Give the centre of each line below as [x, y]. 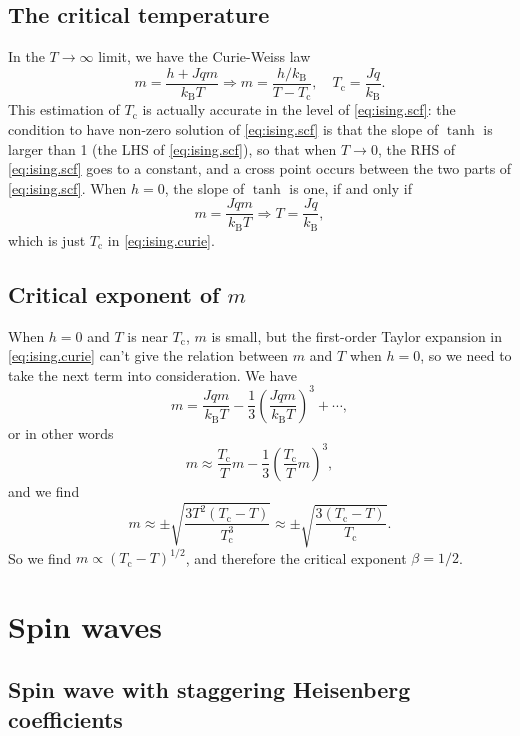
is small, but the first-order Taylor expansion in [357, 335]
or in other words [61, 432]
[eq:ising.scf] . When [67, 187]
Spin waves [85, 625]
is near [147, 335]
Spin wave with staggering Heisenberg [209, 689]
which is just [47, 239]
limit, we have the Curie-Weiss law [204, 56]
